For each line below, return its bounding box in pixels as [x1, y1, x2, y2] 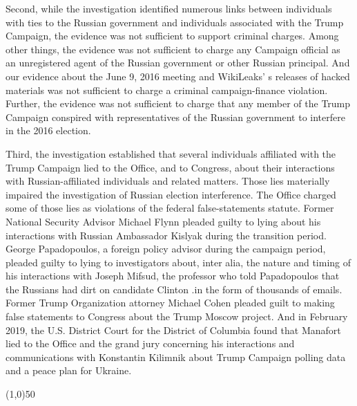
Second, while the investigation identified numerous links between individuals [6, 1, 332, 15]
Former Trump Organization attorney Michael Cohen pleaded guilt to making [6, 295, 335, 310]
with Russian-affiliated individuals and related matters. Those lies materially [6, 174, 330, 188]
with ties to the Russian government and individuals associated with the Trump [6, 15, 344, 29]
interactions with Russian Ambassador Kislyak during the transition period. [6, 228, 327, 242]
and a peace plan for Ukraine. [6, 363, 132, 378]
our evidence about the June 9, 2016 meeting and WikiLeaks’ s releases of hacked [6, 68, 350, 83]
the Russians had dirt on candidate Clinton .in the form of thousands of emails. [6, 282, 342, 296]
